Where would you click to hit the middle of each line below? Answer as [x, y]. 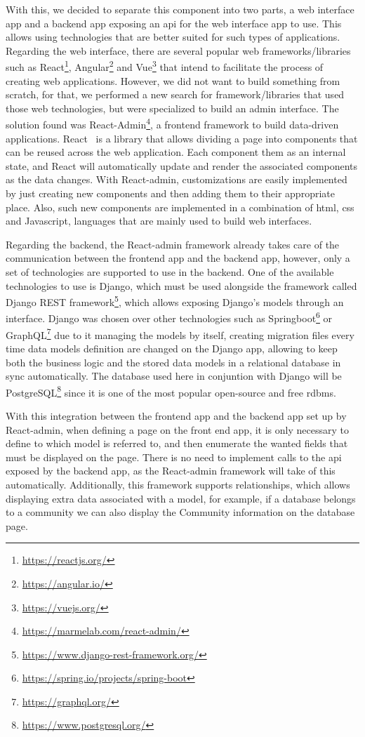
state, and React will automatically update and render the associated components [182, 165]
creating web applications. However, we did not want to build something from [173, 80]
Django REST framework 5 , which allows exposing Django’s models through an [175, 301]
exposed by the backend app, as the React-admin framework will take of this [171, 471]
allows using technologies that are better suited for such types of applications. [173, 37]
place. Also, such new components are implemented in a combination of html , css [180, 207]
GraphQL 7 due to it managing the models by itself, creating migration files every [180, 333]
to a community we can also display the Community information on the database [180, 512]
